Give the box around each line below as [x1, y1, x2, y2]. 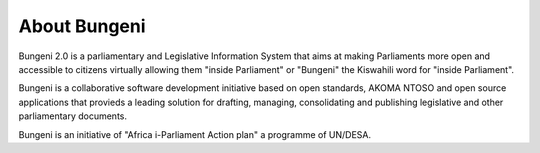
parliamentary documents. [18, 110, 128, 122]
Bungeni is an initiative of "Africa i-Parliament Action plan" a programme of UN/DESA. [18, 128, 372, 140]
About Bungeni [18, 15, 146, 37]
